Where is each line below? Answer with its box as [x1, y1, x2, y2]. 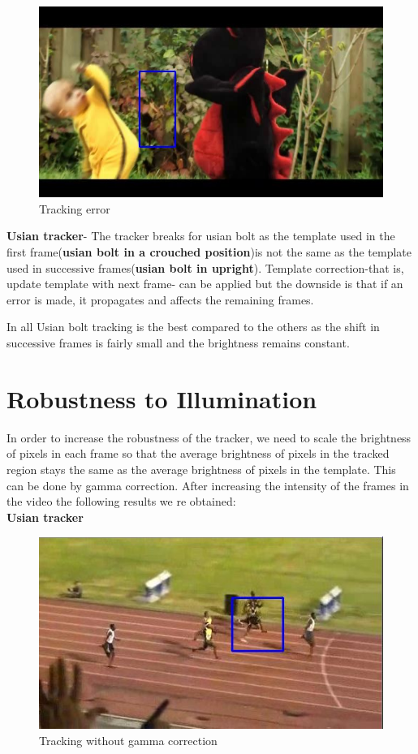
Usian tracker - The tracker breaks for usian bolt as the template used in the [6, 227, 395, 244]
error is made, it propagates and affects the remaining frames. [6, 291, 314, 308]
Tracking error [39, 200, 110, 217]
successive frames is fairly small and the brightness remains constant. [6, 334, 350, 351]
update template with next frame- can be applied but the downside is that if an [6, 275, 403, 292]
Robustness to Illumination [6, 381, 317, 415]
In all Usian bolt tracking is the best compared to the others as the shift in [6, 318, 380, 335]
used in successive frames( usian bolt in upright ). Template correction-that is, [6, 259, 404, 276]
